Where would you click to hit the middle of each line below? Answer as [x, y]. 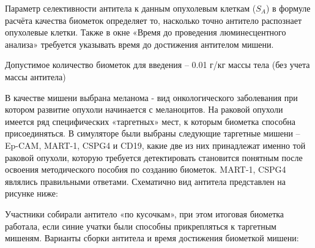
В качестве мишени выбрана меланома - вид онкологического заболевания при [151, 97]
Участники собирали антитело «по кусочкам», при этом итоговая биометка [145, 213]
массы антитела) [35, 76]
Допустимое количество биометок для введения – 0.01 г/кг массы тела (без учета [157, 65]
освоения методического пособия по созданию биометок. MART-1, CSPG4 [146, 169]
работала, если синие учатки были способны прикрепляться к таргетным [141, 226]
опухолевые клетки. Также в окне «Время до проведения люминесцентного [146, 32]
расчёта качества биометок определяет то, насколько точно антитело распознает [154, 20]
